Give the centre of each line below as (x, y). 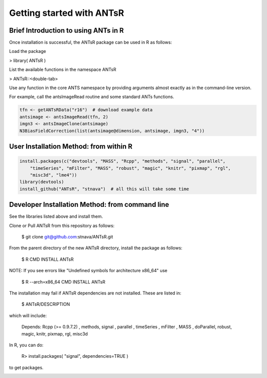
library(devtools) (42, 182)
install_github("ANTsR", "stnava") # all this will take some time (104, 189)
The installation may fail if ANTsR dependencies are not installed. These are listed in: (95, 293)
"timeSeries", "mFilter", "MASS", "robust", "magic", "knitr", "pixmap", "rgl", (130, 168)
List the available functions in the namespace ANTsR (63, 70)
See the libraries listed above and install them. (56, 216)
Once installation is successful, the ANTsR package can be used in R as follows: (91, 43)
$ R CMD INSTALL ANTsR (47, 259)
